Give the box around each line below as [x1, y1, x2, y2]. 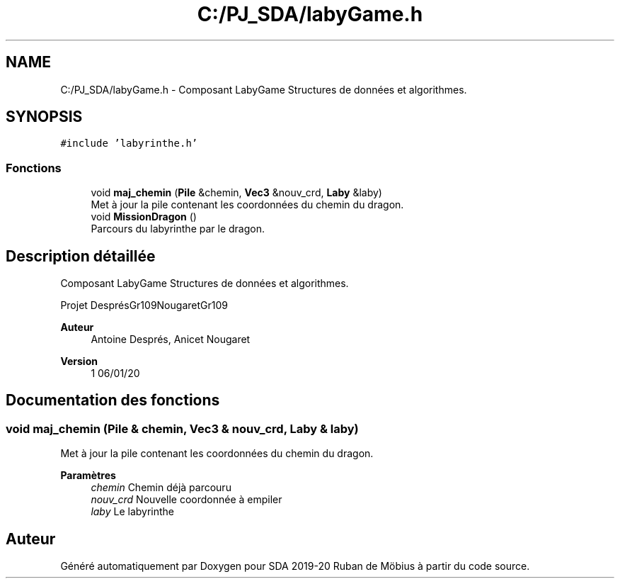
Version [60, 355, 98, 368]
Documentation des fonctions [6, 391, 220, 410]
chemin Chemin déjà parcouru [91, 481, 231, 494]
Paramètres [60, 469, 116, 482]
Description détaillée [6, 247, 156, 265]
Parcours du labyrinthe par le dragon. [91, 223, 265, 235]
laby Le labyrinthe [91, 505, 175, 518]
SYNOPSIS [6, 108, 83, 126]
